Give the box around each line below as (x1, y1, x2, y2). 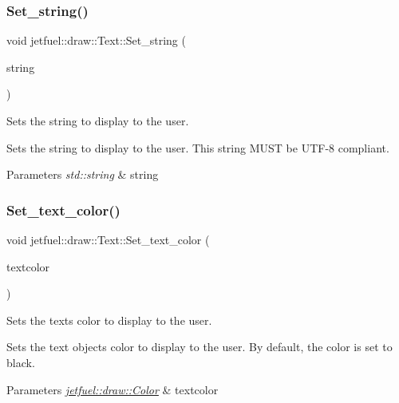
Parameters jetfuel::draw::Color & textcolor (6, 381, 219, 397)
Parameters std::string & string (6, 166, 159, 183)
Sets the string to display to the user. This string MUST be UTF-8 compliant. (6, 139, 389, 156)
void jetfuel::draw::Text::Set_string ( (6, 32, 186, 49)
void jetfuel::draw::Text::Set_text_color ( (6, 231, 210, 247)
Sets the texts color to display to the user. (6, 311, 212, 328)
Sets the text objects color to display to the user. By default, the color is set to (6, 338, 393, 355)
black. (6, 354, 35, 370)
